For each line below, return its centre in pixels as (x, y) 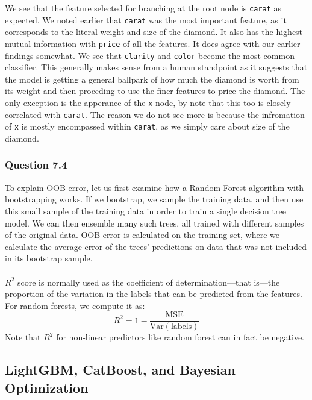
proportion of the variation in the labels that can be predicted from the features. (154, 294)
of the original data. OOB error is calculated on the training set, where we (142, 235)
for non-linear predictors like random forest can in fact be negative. (180, 337)
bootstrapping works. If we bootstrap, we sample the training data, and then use (154, 199)
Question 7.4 (36, 165)
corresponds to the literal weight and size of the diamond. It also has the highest (154, 32)
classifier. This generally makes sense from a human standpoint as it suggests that (156, 67)
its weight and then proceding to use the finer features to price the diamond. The (155, 91)
